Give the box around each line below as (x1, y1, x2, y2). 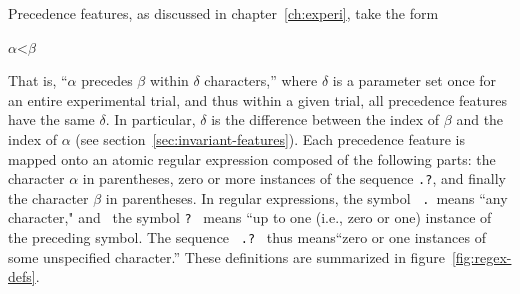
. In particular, (105, 109, 196, 130)
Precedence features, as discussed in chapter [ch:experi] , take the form (8, 3, 439, 23)
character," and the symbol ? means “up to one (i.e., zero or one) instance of (8, 207, 492, 228)
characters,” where (204, 70, 318, 91)
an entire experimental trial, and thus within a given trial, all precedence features (8, 89, 507, 110)
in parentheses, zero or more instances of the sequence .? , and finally (82, 168, 506, 189)
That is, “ (8, 70, 68, 91)
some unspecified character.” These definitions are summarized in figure (8, 246, 445, 267)
